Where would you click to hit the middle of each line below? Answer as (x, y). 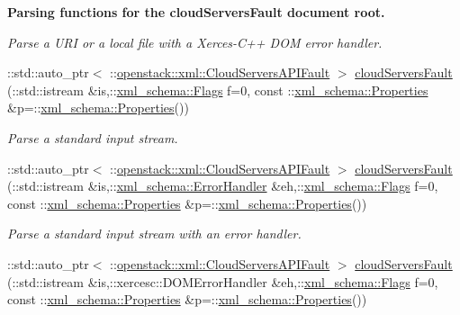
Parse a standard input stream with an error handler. (154, 234)
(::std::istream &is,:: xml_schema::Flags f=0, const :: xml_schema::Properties (218, 90)
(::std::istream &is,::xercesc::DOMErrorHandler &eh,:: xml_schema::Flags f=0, (223, 281)
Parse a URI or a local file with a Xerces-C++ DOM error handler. (195, 42)
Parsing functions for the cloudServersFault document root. (196, 12)
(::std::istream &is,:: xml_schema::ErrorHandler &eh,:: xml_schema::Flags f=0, (223, 186)
